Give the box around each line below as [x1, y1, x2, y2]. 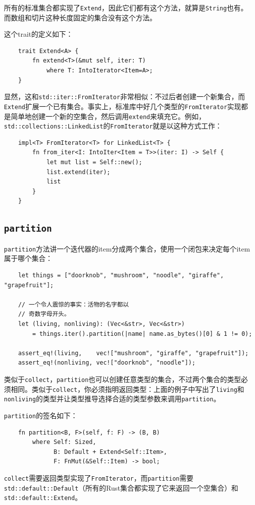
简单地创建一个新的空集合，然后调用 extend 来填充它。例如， [10, 111, 205, 121]
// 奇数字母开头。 [18, 311, 70, 318]
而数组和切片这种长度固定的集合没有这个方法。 [4, 12, 156, 22]
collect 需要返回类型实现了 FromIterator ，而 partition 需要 [4, 472, 194, 483]
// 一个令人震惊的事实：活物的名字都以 [18, 301, 129, 308]
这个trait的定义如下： [4, 29, 73, 39]
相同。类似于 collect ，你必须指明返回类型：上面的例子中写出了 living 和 [10, 383, 245, 394]
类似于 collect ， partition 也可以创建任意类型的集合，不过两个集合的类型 [4, 374, 241, 384]
